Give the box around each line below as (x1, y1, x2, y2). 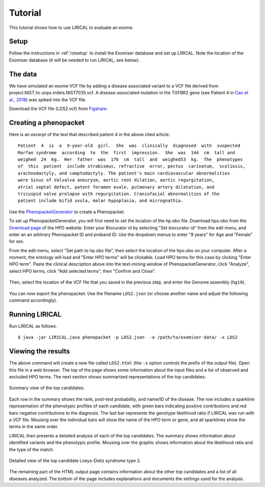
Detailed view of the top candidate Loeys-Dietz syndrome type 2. (9, 458, 141, 463)
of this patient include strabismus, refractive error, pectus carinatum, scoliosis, (18, 164, 245, 169)
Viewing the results (9, 347, 70, 356)
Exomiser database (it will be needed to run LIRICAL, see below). (9, 57, 140, 63)
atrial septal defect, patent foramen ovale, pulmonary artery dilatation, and (18, 184, 214, 190)
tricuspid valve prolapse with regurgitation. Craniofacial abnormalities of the (18, 191, 220, 197)
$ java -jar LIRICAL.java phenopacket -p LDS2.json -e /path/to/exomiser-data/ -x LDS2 (18, 335, 238, 340)
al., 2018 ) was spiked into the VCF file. (9, 96, 87, 103)
